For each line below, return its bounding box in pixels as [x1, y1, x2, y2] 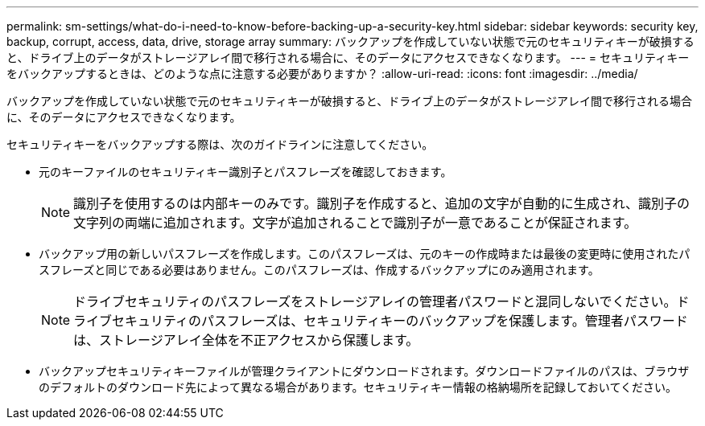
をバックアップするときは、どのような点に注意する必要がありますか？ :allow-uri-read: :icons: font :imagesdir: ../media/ [6, 67, 638, 80]
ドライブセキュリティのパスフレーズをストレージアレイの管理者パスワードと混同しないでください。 [73, 293, 677, 309]
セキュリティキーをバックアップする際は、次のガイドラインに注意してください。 [6, 137, 434, 151]
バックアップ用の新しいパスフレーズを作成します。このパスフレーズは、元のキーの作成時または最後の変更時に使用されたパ [39, 247, 691, 260]
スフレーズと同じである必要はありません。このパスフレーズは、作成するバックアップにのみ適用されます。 [39, 263, 600, 276]
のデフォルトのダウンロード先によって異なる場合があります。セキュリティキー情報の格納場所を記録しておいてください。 [39, 380, 677, 394]
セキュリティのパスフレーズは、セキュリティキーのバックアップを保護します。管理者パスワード [112, 313, 688, 329]
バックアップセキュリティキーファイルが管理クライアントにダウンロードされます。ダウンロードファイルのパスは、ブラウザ [39, 364, 690, 378]
